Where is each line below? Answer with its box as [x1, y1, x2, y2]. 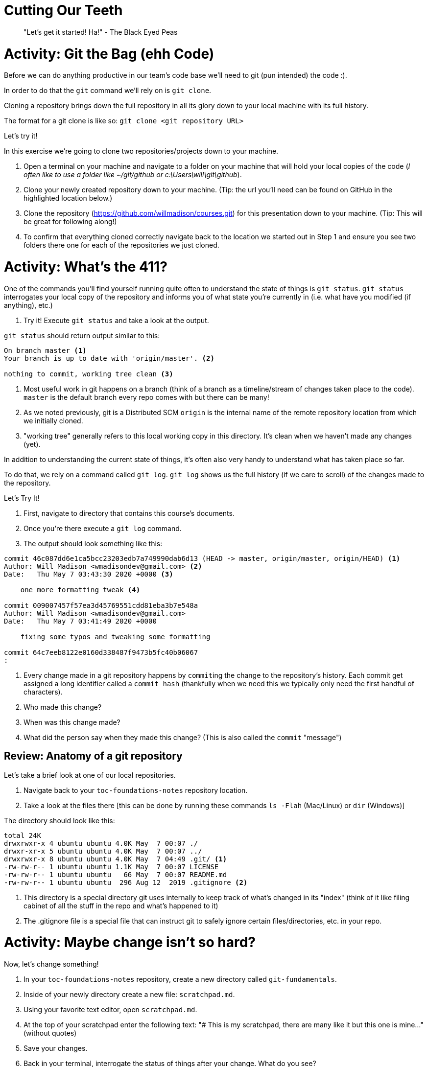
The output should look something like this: [24, 539, 163, 548]
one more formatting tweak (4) [20, 585, 141, 594]
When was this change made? [24, 718, 120, 726]
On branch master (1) [4, 346, 87, 354]
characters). [24, 687, 63, 696]
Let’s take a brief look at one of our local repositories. [4, 770, 176, 779]
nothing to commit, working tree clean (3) [4, 370, 173, 378]
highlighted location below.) [24, 194, 113, 203]
